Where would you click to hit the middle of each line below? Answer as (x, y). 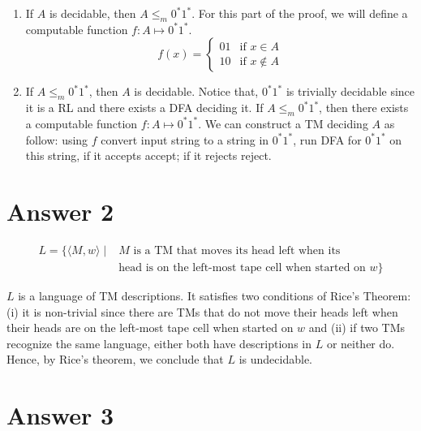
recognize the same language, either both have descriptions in (159, 343)
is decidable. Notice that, (196, 91)
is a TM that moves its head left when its (237, 250)
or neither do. (361, 343)
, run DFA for (327, 139)
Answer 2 (60, 211)
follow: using (57, 139)
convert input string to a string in (185, 139)
